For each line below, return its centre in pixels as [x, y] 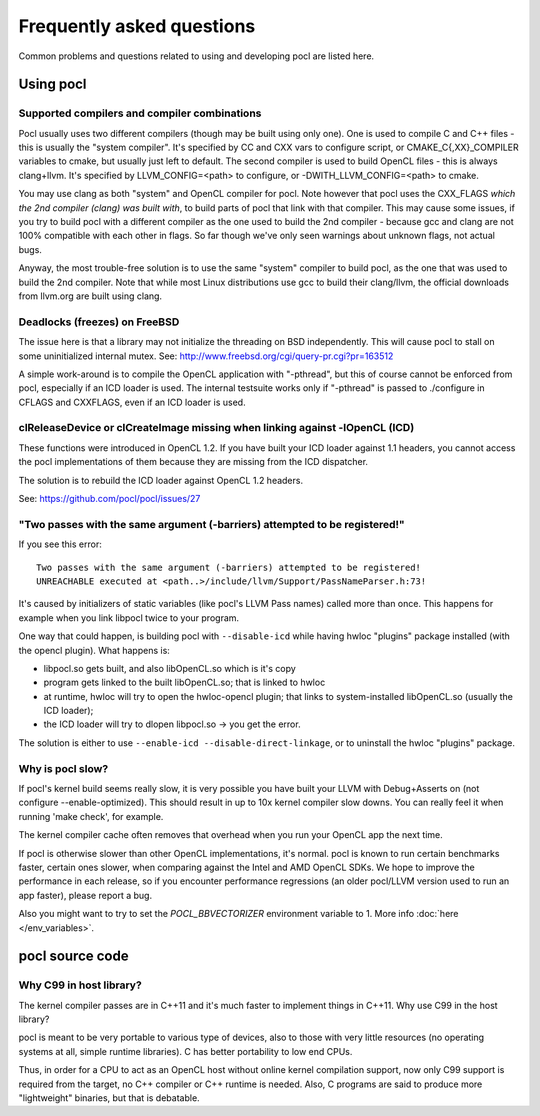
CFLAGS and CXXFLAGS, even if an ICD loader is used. [132, 402]
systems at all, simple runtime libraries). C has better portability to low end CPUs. [185, 1051]
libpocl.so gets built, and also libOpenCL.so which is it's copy [170, 668]
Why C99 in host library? [80, 985]
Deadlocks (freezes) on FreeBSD [99, 322]
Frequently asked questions [137, 26]
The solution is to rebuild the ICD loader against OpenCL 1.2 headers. [161, 480]
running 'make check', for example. [91, 816]
